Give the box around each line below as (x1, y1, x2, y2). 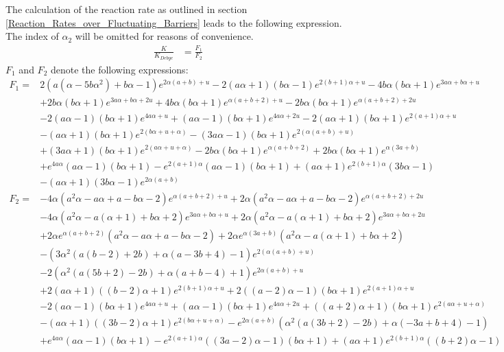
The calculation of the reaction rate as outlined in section (5, 2, 248, 16)
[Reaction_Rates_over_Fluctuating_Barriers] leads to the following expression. (5, 15, 342, 30)
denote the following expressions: (50, 62, 189, 76)
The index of (5, 29, 59, 43)
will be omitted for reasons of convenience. (75, 29, 254, 43)
